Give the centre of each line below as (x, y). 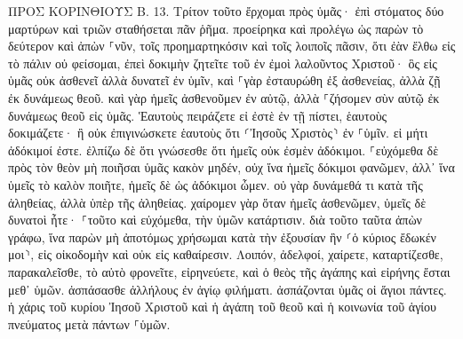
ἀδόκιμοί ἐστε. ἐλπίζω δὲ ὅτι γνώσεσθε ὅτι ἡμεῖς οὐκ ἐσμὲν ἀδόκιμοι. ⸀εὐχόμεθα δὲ (224, 150)
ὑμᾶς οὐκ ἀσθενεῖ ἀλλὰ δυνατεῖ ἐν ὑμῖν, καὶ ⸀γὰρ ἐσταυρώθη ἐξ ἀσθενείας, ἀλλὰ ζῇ (224, 80)
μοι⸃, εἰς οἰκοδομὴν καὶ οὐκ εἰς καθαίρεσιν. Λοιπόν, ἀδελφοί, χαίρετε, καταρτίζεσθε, (226, 254)
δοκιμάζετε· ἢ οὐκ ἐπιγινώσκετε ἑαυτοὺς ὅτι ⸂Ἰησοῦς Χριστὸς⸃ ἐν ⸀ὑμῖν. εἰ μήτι (218, 133)
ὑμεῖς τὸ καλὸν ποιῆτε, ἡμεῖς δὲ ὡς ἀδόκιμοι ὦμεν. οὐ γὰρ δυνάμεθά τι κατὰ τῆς (216, 184)
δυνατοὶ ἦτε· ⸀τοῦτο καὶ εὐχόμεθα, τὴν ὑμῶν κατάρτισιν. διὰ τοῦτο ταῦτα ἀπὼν (215, 220)
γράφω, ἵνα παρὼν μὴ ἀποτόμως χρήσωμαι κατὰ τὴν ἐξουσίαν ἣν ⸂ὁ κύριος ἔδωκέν (222, 237)
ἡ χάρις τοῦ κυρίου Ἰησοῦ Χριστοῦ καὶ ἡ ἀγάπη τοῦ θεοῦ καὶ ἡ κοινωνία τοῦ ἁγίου (223, 307)
